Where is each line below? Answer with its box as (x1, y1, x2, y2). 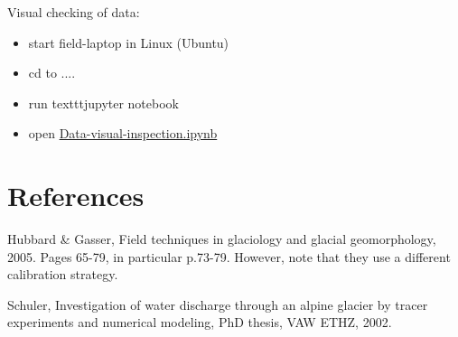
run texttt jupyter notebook (28, 93, 179, 112)
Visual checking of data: (7, 3, 140, 21)
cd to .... (28, 63, 76, 82)
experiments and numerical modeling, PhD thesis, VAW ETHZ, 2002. (7, 313, 392, 332)
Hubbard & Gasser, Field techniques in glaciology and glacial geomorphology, (7, 229, 436, 248)
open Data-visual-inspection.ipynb (28, 124, 218, 143)
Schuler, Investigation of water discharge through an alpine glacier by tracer (7, 295, 428, 314)
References (7, 177, 145, 214)
